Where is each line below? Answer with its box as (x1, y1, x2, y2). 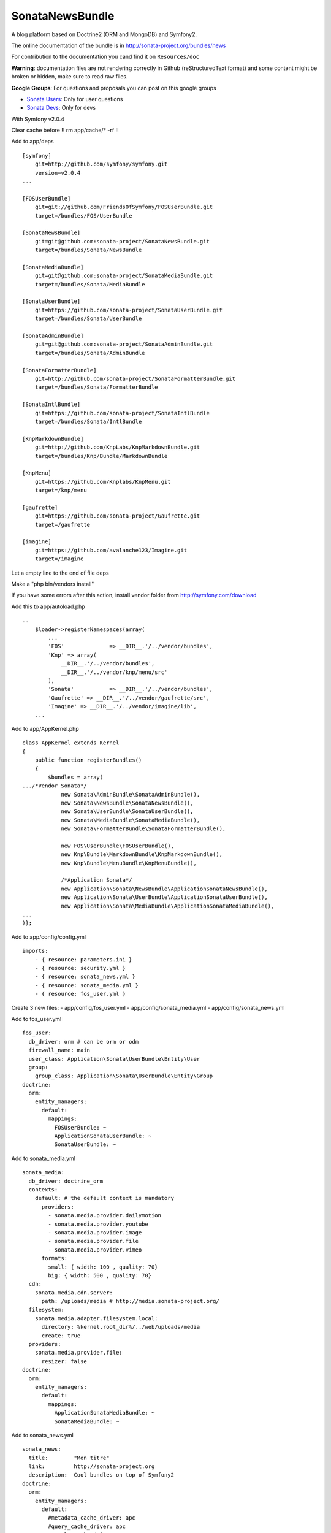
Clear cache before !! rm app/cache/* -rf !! (11, 126, 119, 134)
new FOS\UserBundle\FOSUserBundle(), (61, 842, 175, 849)
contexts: (28, 1186, 58, 1193)
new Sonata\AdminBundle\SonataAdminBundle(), (61, 791, 200, 798)
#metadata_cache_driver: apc (48, 1515, 136, 1521)
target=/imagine (34, 556, 84, 562)
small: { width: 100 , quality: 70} (48, 1263, 159, 1271)
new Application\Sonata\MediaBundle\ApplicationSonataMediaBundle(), (61, 902, 275, 909)
